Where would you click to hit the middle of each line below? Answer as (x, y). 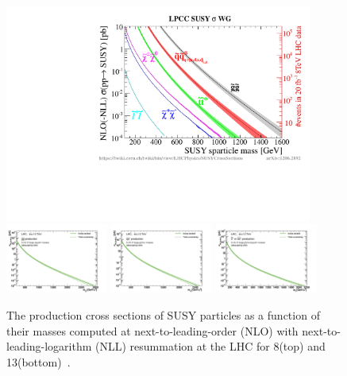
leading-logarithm (49, 346)
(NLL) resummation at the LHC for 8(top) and (210, 346)
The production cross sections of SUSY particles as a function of (163, 314)
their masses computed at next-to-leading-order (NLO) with (152, 330)
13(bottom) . (39, 361)
